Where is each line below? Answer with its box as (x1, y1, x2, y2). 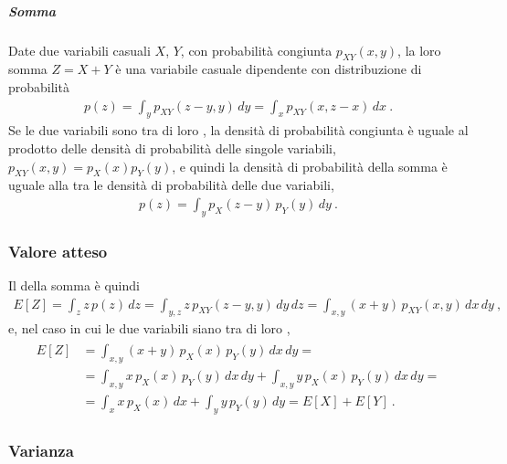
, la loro (397, 40, 441, 59)
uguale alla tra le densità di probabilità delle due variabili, (8, 175, 334, 195)
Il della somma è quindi (8, 276, 140, 294)
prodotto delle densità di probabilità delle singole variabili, (8, 138, 336, 157)
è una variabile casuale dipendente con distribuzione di (115, 59, 422, 79)
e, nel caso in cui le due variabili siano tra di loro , (8, 319, 290, 338)
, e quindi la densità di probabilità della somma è (172, 156, 448, 175)
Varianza (8, 439, 74, 462)
